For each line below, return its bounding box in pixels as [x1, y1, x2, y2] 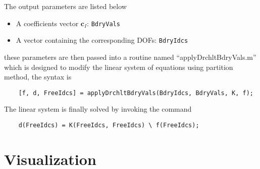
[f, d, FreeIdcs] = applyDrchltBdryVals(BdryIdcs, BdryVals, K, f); [18, 89, 253, 97]
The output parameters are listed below [4, 1, 127, 11]
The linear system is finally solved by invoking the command [4, 104, 192, 114]
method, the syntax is [4, 71, 72, 82]
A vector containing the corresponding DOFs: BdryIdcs [16, 35, 188, 45]
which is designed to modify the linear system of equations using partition [4, 61, 233, 72]
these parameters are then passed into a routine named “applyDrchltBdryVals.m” [4, 51, 256, 62]
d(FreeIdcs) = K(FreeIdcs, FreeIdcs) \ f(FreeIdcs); [18, 121, 199, 129]
